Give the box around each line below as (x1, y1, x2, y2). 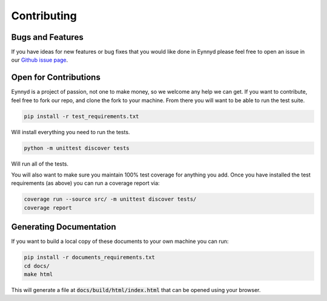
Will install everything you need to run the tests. (11, 128, 130, 135)
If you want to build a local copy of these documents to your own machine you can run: (11, 238, 229, 245)
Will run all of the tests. (11, 160, 69, 167)
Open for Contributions (11, 73, 101, 83)
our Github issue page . (11, 56, 68, 63)
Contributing (11, 9, 77, 22)
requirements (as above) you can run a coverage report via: (11, 180, 160, 187)
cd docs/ (24, 262, 50, 269)
